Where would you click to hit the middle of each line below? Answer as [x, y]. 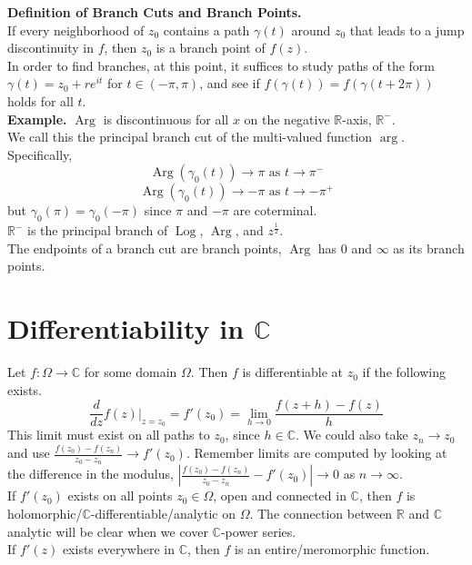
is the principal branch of [98, 230]
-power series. [258, 531]
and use [29, 453]
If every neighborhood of [76, 30]
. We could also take [351, 435]
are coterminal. [275, 210]
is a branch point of [211, 48]
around [311, 30]
